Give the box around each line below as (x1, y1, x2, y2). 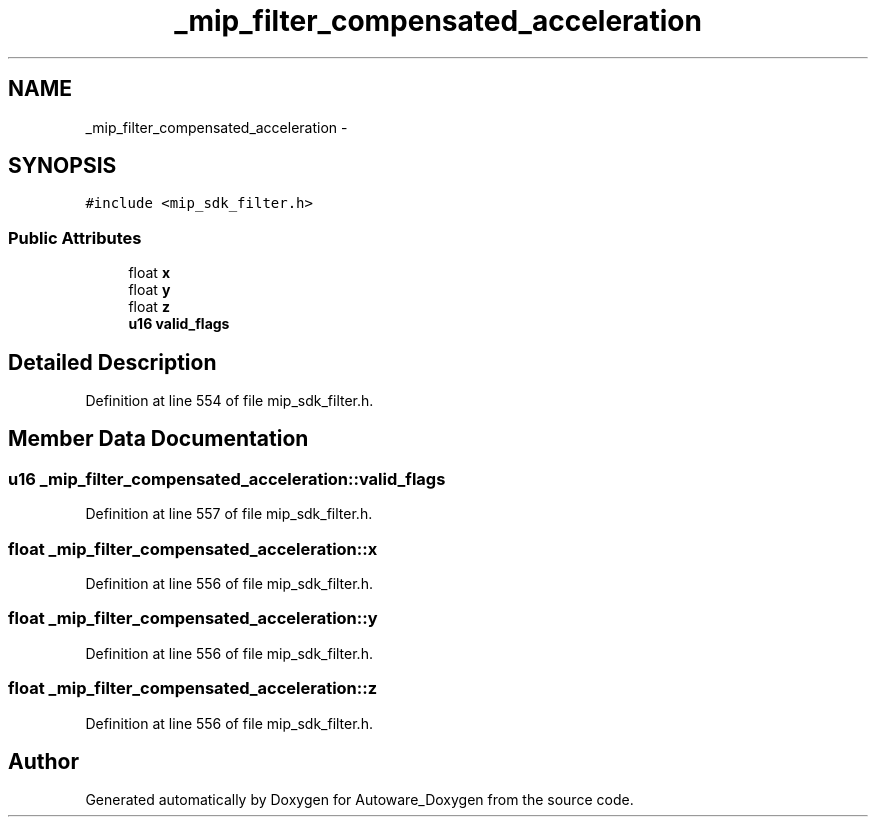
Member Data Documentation (8, 426, 309, 452)
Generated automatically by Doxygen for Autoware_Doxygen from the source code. (85, 791, 634, 809)
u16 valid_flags (128, 315, 230, 333)
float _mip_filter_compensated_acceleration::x (8, 538, 378, 559)
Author (8, 748, 79, 774)
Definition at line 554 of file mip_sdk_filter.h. (85, 392, 374, 410)
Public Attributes (8, 227, 142, 248)
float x (128, 264, 170, 282)
